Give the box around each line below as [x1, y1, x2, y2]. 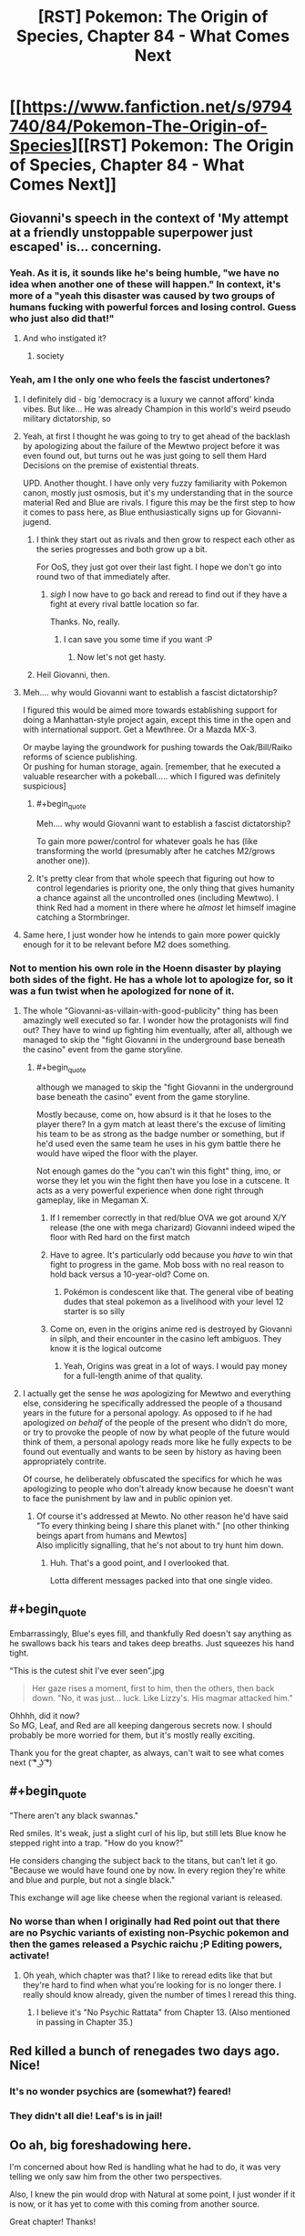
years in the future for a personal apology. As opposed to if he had [22, 1407, 273, 1418]
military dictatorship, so [22, 413, 112, 424]
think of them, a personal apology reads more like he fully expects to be [22, 1437, 292, 1447]
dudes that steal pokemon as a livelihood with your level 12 [63, 1296, 284, 1307]
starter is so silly [63, 1306, 126, 1317]
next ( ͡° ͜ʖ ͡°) [9, 1757, 53, 1768]
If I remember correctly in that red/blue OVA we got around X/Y [49, 1212, 287, 1224]
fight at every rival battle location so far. [49, 599, 200, 610]
